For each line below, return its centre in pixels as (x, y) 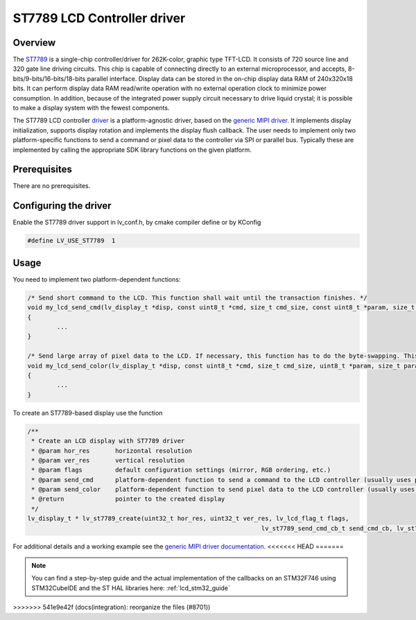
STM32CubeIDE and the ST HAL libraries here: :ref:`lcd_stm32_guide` (131, 588)
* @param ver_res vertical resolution (108, 460)
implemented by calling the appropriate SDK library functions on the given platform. (132, 150)
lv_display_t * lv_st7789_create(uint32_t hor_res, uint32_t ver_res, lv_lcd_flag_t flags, (188, 519)
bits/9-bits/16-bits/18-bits (49, 78)
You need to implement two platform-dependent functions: (97, 279)
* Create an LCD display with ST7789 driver (108, 441)
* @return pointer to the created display (128, 499)
